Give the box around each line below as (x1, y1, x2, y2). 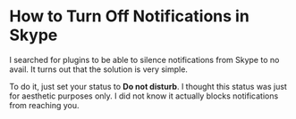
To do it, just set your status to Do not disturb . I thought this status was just (9, 81, 288, 91)
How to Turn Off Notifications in (9, 6, 250, 27)
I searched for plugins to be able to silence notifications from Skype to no (9, 54, 280, 65)
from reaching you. (9, 99, 80, 110)
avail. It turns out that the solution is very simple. (9, 64, 188, 75)
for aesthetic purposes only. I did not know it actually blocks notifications (9, 91, 279, 101)
